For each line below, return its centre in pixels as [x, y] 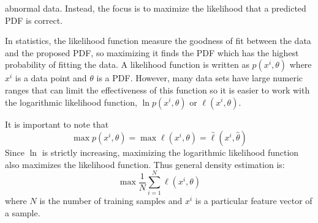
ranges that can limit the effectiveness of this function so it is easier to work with [157, 90]
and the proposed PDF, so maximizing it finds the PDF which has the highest [152, 52]
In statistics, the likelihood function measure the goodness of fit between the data [158, 41]
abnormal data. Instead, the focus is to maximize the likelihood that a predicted [156, 8]
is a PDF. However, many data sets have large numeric [200, 78]
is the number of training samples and [111, 201]
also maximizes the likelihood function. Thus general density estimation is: [145, 164]
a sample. [23, 213]
